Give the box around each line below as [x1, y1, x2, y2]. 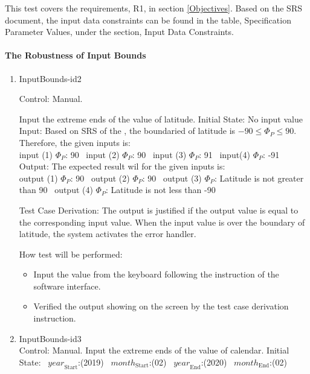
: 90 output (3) [142, 171, 202, 184]
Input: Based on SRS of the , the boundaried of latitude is [19, 124, 236, 137]
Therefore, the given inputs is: [19, 136, 131, 148]
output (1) [19, 171, 58, 184]
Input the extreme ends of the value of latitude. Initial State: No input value [19, 112, 303, 125]
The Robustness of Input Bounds [5, 49, 146, 62]
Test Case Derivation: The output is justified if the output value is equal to [19, 203, 299, 216]
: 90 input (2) [65, 148, 120, 160]
